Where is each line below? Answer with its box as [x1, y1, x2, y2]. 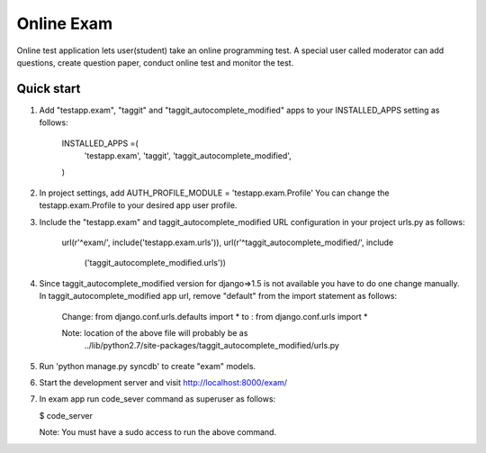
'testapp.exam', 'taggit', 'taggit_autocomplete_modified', [84, 150, 292, 161]
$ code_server [39, 410, 94, 421]
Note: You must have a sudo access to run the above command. [39, 427, 277, 438]
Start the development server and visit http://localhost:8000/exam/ [39, 377, 288, 388]
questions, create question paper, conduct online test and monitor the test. [16, 57, 294, 68]
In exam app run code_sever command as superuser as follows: [39, 394, 276, 404]
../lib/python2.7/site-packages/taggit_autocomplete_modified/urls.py [84, 340, 339, 351]
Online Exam [16, 14, 112, 33]
